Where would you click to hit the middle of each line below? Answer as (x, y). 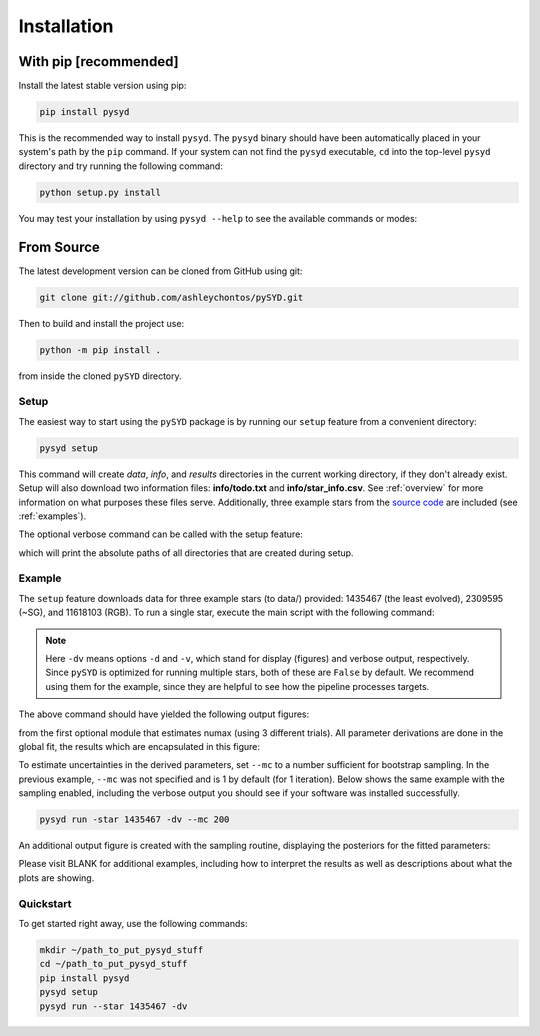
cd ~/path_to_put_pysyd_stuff (113, 964)
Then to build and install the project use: (101, 323)
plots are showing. (56, 877)
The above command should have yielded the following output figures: (164, 714)
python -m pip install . (100, 349)
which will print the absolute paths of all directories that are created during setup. (186, 552)
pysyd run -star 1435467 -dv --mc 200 (134, 819)
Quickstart (45, 903)
